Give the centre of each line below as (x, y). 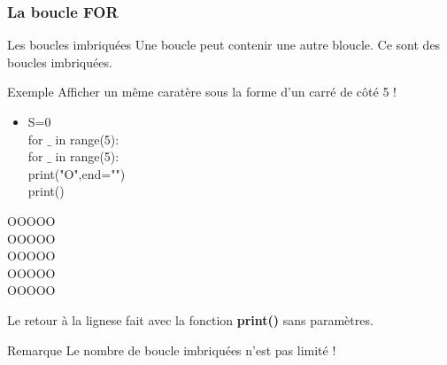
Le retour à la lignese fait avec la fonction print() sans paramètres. (190, 319)
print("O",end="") (77, 173)
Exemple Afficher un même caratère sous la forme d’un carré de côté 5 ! (202, 92)
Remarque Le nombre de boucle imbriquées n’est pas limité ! (172, 349)
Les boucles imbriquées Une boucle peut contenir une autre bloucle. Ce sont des (224, 45)
